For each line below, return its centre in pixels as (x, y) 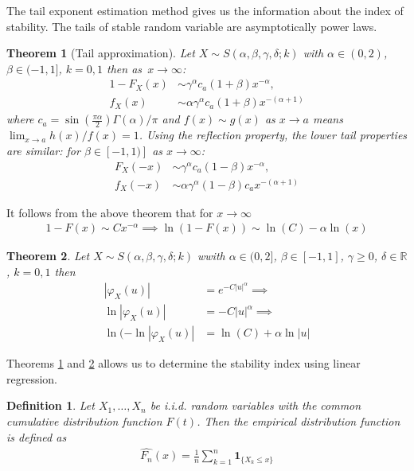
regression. (32, 378)
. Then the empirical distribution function (299, 420)
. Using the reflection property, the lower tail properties (273, 135)
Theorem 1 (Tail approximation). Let (101, 53)
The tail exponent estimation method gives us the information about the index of (205, 10)
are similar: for (43, 151)
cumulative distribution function (84, 420)
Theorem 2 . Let (48, 256)
